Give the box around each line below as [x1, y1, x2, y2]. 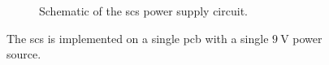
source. [6, 45, 41, 63]
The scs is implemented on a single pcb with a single [6, 29, 269, 46]
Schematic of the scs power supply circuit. [39, 2, 248, 19]
